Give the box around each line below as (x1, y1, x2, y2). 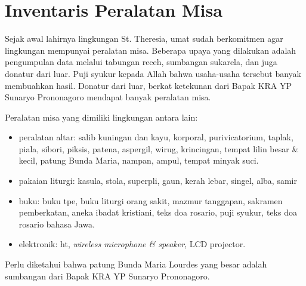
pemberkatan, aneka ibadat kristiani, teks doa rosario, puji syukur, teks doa (18, 206, 297, 219)
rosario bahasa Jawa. (18, 217, 95, 230)
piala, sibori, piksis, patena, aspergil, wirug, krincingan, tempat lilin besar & (18, 142, 299, 155)
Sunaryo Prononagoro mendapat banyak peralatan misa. (5, 91, 211, 103)
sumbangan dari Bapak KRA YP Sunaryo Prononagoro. (5, 269, 210, 282)
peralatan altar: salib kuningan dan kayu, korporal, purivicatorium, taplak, (18, 131, 293, 143)
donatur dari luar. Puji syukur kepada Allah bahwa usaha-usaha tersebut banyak (5, 67, 302, 79)
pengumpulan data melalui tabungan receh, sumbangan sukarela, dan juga (5, 56, 277, 68)
